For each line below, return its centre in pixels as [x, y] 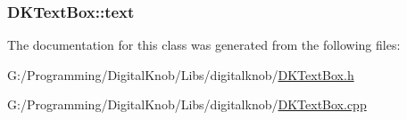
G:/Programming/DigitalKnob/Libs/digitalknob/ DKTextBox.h [181, 74]
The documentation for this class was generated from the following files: [204, 45]
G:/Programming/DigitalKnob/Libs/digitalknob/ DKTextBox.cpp [187, 104]
